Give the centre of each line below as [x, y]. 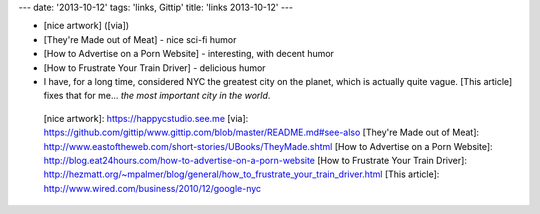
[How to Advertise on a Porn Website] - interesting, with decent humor [189, 54]
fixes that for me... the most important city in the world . [157, 96]
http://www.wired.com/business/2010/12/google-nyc [152, 188]
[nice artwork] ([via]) [86, 26]
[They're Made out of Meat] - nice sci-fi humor [140, 39]
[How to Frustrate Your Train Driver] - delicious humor [154, 67]
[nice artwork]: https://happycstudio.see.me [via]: [146, 118]
